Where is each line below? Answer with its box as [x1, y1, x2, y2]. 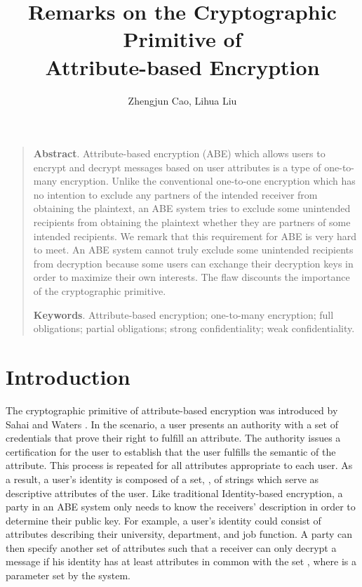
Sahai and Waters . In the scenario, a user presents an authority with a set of [6, 416, 338, 431]
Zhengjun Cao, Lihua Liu [128, 93, 237, 107]
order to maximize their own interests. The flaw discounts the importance [33, 270, 350, 284]
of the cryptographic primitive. [33, 284, 166, 298]
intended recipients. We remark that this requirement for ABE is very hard [33, 228, 357, 243]
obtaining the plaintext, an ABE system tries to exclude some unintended [33, 201, 351, 216]
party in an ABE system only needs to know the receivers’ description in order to [6, 499, 356, 514]
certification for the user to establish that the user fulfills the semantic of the [6, 444, 336, 459]
